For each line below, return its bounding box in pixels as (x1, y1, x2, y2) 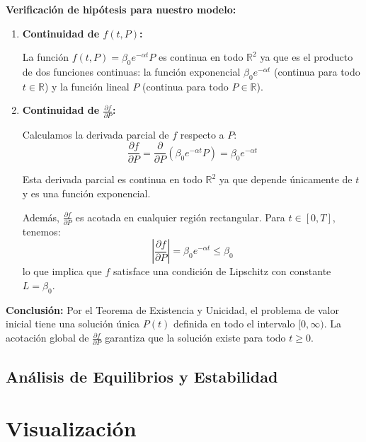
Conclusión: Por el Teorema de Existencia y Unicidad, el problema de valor (6, 302, 339, 317)
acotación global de (6, 330, 89, 345)
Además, (22, 209, 59, 224)
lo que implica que (22, 264, 102, 279)
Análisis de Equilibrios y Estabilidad (6, 365, 278, 387)
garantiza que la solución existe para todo (105, 330, 286, 345)
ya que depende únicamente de (219, 172, 353, 187)
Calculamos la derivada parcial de (22, 127, 169, 141)
